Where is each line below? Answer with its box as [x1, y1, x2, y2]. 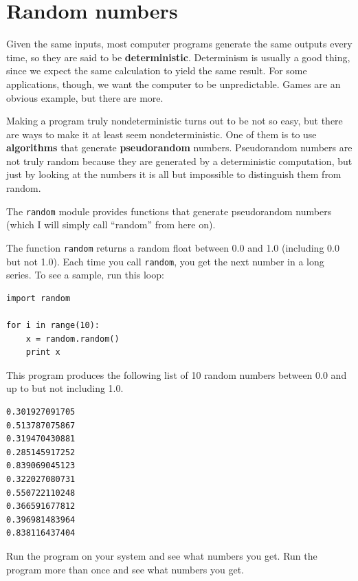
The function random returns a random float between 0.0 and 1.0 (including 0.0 [6, 240, 339, 254]
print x [25, 347, 60, 358]
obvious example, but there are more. [6, 90, 164, 105]
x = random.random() [25, 333, 120, 344]
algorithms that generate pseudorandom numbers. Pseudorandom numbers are [6, 140, 353, 155]
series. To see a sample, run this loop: [6, 267, 164, 282]
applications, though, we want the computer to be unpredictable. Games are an [6, 76, 341, 91]
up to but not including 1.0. [6, 381, 124, 395]
